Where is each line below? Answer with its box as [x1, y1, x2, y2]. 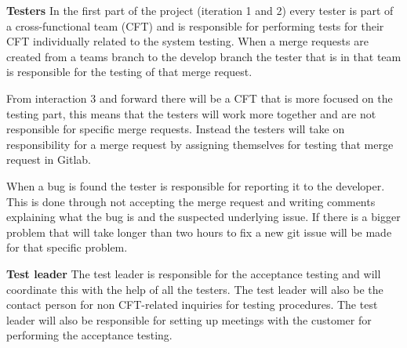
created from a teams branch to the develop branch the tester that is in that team [6, 48, 402, 64]
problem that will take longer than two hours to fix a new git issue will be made [6, 223, 392, 240]
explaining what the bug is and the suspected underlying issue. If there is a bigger [6, 208, 401, 225]
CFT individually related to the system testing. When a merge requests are [6, 33, 369, 49]
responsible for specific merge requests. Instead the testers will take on [6, 121, 345, 137]
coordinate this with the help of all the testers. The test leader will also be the [6, 281, 383, 297]
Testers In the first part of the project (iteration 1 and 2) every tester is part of [6, 2, 394, 18]
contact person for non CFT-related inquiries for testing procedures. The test [6, 296, 378, 313]
